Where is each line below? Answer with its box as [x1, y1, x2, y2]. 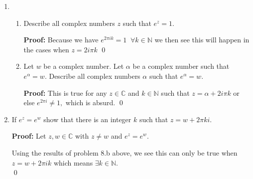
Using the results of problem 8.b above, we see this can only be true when [11, 147, 238, 158]
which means [53, 157, 93, 168]
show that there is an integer [43, 114, 131, 124]
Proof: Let [11, 131, 46, 141]
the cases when [23, 44, 69, 54]
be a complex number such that [132, 61, 230, 71]
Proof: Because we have [23, 34, 99, 45]
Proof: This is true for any [23, 87, 107, 98]
